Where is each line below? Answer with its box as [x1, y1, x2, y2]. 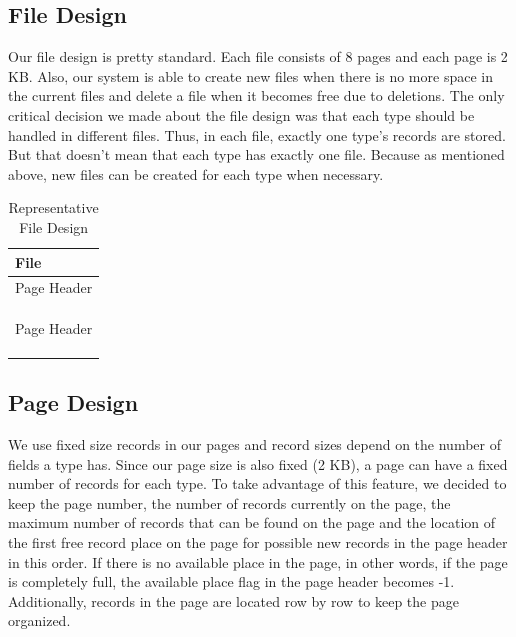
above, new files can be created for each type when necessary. [8, 163, 384, 184]
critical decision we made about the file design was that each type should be [8, 104, 475, 125]
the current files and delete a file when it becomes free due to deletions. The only [8, 85, 505, 106]
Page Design [8, 387, 139, 418]
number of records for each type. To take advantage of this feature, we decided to [8, 473, 507, 494]
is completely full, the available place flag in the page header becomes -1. [8, 571, 455, 592]
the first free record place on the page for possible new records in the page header [8, 532, 508, 552]
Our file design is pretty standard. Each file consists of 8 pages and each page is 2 [8, 46, 508, 67]
